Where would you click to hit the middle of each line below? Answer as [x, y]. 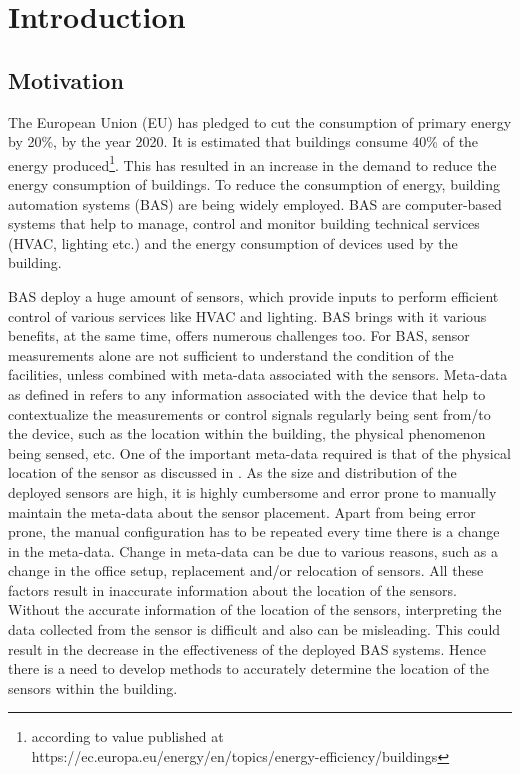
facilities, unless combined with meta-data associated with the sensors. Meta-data [258, 374]
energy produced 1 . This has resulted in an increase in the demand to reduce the [252, 163]
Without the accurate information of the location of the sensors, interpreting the [255, 609]
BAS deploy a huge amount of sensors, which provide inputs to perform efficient [253, 295]
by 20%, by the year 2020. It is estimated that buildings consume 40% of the [243, 141]
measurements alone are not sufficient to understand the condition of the [231, 354]
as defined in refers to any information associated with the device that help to [247, 393]
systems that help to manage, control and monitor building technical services [244, 223]
